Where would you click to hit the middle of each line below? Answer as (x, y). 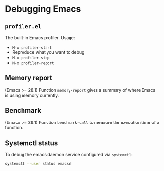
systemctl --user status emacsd (38, 164)
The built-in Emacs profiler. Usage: (40, 37)
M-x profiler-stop (31, 58)
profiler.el (23, 26)
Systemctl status (32, 143)
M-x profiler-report (33, 63)
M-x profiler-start (32, 48)
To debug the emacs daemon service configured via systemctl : (69, 155)
